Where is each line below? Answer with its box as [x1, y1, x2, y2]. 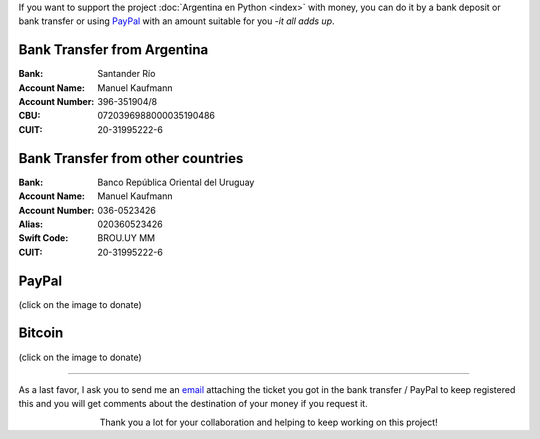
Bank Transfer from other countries [18, 150, 244, 167]
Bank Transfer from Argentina [18, 41, 209, 59]
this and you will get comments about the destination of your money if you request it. [18, 398, 369, 410]
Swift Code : [18, 232, 69, 244]
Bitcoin [18, 325, 64, 342]
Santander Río [97, 68, 156, 80]
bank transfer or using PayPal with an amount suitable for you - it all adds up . [18, 15, 335, 27]
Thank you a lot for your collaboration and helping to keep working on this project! [99, 416, 439, 428]
